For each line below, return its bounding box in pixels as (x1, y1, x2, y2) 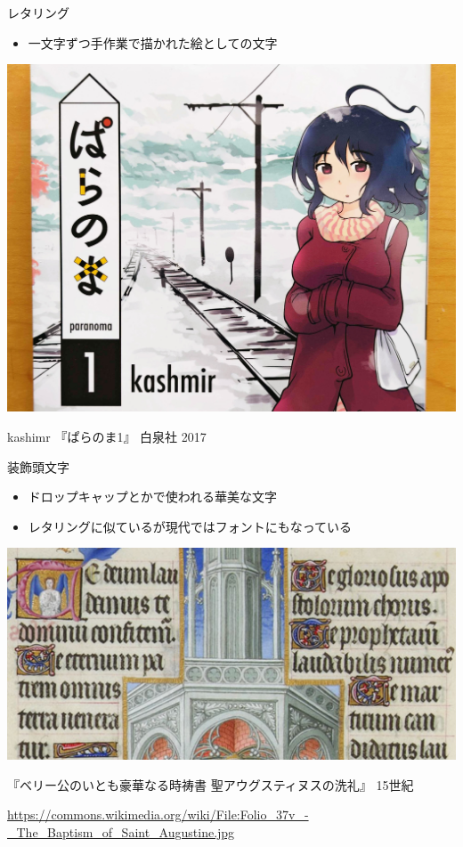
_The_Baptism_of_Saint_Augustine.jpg (7, 822, 235, 841)
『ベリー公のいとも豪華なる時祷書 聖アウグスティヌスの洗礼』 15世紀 (7, 775, 414, 794)
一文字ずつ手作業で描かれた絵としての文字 (28, 33, 278, 52)
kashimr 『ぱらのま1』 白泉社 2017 (7, 428, 207, 446)
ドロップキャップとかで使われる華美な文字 (28, 487, 278, 506)
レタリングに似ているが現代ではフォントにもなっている (28, 517, 353, 535)
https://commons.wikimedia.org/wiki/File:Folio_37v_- (7, 805, 309, 824)
